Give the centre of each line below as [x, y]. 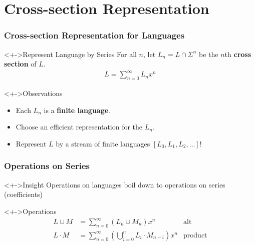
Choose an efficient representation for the [79, 127]
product [195, 235]
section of [20, 64]
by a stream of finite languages [103, 143]
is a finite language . [77, 110]
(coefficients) [24, 194]
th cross [238, 54]
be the [209, 54]
